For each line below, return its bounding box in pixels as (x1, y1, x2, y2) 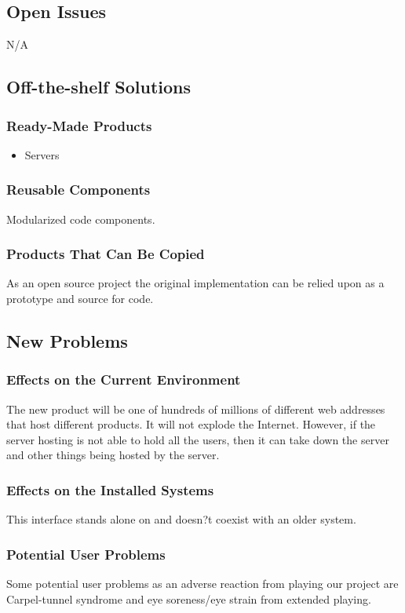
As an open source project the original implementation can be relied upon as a (6, 275, 385, 291)
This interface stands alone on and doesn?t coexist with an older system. (6, 511, 356, 527)
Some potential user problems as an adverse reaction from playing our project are (6, 575, 399, 592)
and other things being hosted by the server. (6, 447, 220, 463)
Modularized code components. (6, 210, 155, 227)
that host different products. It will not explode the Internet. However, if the (6, 416, 376, 432)
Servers (24, 146, 60, 162)
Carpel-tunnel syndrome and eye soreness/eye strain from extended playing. (6, 590, 371, 607)
